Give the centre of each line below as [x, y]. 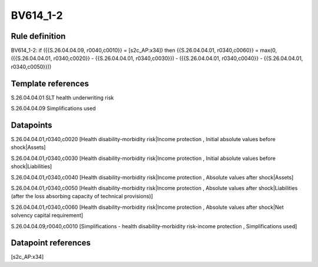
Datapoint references [51, 243]
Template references [50, 83]
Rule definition [38, 36]
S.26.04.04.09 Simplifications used [53, 108]
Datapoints [32, 125]
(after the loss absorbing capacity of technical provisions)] [82, 196]
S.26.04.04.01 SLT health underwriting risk [62, 98]
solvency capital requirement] [47, 215]
